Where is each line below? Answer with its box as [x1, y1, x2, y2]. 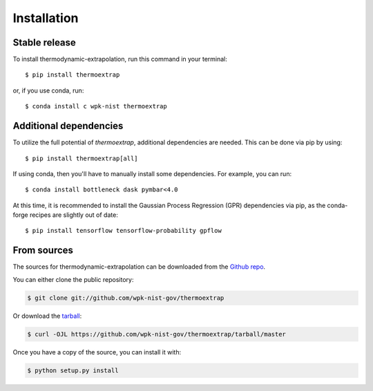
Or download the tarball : [12, 312, 82, 320]
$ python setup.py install [27, 366, 119, 374]
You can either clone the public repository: [12, 275, 134, 283]
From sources [12, 245, 74, 256]
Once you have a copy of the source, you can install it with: [12, 347, 182, 356]
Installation [12, 10, 79, 26]
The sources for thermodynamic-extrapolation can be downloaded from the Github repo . [12, 263, 266, 271]
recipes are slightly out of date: [29, 211, 119, 219]
